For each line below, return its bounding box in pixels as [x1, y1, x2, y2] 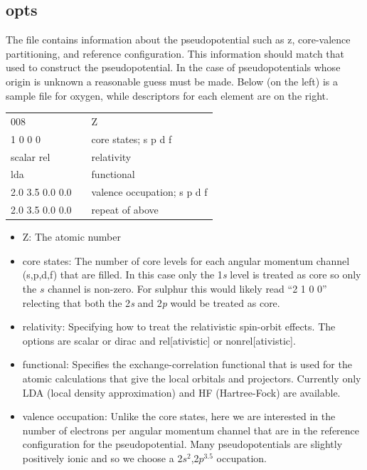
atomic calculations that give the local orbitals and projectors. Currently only [22, 370, 361, 385]
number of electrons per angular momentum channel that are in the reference [22, 422, 360, 437]
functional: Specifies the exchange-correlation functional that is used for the [22, 357, 352, 372]
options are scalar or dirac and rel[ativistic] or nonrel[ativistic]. [22, 333, 296, 348]
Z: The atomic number [22, 229, 121, 244]
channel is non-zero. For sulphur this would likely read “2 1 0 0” [48, 281, 327, 296]
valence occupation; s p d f [91, 184, 208, 199]
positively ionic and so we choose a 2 [22, 450, 183, 465]
